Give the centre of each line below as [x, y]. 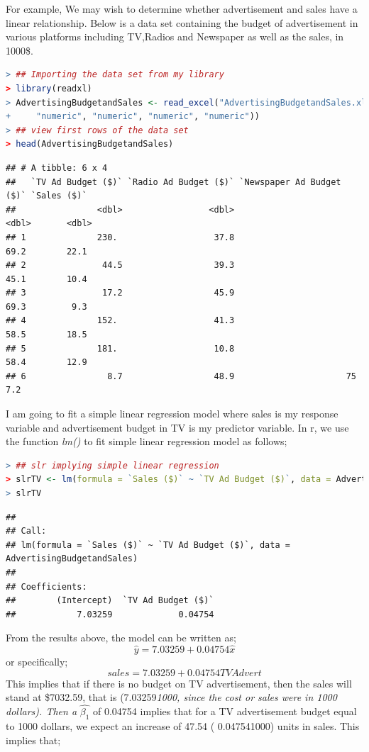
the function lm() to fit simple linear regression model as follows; [147, 441]
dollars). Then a [42, 711]
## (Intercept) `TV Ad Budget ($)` [110, 601]
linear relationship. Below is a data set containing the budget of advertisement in [182, 22]
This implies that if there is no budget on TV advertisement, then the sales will [179, 683]
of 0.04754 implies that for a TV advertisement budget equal [225, 711]
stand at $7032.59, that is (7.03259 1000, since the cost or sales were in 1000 [171, 697]
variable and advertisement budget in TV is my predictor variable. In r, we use [177, 427]
